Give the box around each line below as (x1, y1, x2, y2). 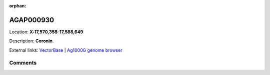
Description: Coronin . (9, 38, 54, 44)
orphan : (9, 3, 26, 8)
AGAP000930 (9, 15, 54, 24)
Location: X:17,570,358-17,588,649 (9, 29, 83, 35)
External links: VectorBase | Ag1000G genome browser (9, 47, 122, 53)
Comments (9, 60, 37, 67)
